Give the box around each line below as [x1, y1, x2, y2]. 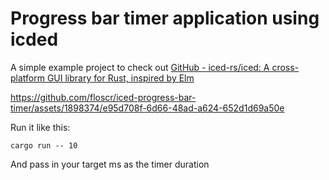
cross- [271, 61, 300, 73]
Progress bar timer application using [10, 7, 320, 30]
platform [10, 72, 45, 84]
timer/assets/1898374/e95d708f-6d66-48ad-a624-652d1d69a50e [10, 102, 285, 114]
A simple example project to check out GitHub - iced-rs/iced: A [10, 61, 270, 73]
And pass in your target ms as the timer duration [10, 158, 210, 170]
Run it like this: [10, 121, 71, 133]
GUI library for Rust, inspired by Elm [46, 72, 195, 84]
